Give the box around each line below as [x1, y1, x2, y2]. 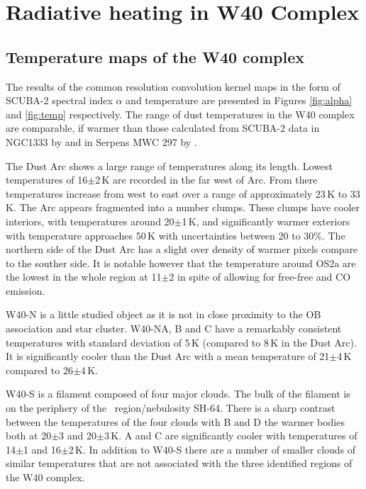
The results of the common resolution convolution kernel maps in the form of [6, 79, 340, 94]
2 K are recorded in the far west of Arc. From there [95, 172, 318, 187]
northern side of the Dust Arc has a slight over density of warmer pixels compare [6, 242, 358, 257]
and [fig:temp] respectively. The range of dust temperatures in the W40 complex [6, 106, 355, 121]
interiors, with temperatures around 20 [6, 213, 174, 228]
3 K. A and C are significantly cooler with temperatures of [104, 428, 357, 443]
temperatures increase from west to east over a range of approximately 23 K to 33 [6, 186, 360, 201]
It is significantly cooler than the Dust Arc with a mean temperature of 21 [6, 349, 330, 364]
